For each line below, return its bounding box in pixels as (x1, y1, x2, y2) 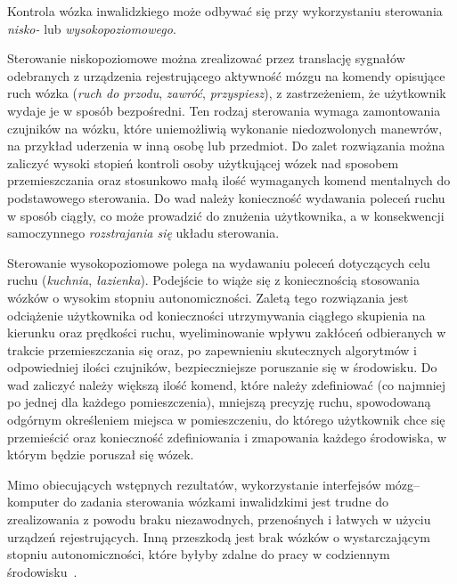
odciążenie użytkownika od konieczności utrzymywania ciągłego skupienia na (7, 305, 426, 324)
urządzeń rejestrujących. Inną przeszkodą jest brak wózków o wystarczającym (7, 527, 430, 546)
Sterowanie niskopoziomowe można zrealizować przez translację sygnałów (7, 49, 405, 68)
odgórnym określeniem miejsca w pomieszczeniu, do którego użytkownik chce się (7, 410, 445, 429)
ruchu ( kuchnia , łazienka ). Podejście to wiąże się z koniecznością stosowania (7, 271, 420, 289)
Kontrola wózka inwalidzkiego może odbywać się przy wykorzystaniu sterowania (7, 2, 443, 20)
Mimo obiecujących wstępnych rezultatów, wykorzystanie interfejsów (7, 474, 381, 493)
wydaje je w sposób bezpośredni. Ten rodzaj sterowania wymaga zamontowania (7, 101, 441, 119)
